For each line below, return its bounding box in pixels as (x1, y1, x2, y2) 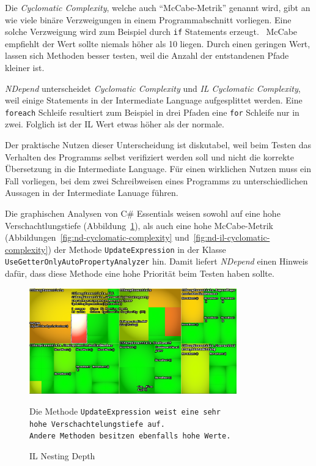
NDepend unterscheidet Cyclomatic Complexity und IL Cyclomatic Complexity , (5, 81, 301, 94)
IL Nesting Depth (29, 449, 95, 462)
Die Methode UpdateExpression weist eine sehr (29, 404, 221, 417)
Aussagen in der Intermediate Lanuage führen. (5, 186, 178, 199)
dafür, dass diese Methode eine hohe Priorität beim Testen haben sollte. (5, 267, 274, 280)
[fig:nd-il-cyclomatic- (193, 231, 270, 244)
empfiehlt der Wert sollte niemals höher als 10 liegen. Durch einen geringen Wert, (5, 37, 310, 50)
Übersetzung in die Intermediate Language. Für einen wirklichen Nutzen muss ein (5, 162, 311, 175)
